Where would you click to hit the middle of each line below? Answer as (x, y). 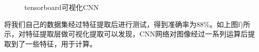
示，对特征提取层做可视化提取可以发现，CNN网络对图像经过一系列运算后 (126, 34)
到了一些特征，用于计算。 (54, 43)
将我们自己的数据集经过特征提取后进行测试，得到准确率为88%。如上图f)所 (127, 24)
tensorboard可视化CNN (62, 7)
